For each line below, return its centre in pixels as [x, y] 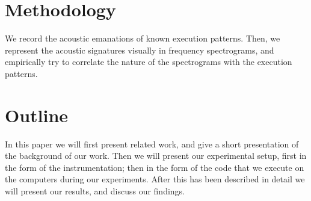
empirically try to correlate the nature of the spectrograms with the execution [149, 62]
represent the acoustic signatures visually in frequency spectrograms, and [140, 50]
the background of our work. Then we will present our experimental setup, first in [156, 156]
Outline [37, 115]
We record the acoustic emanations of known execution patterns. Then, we [143, 38]
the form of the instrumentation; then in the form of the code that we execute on [155, 167]
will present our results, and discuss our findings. [95, 191]
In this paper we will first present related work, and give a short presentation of [152, 144]
